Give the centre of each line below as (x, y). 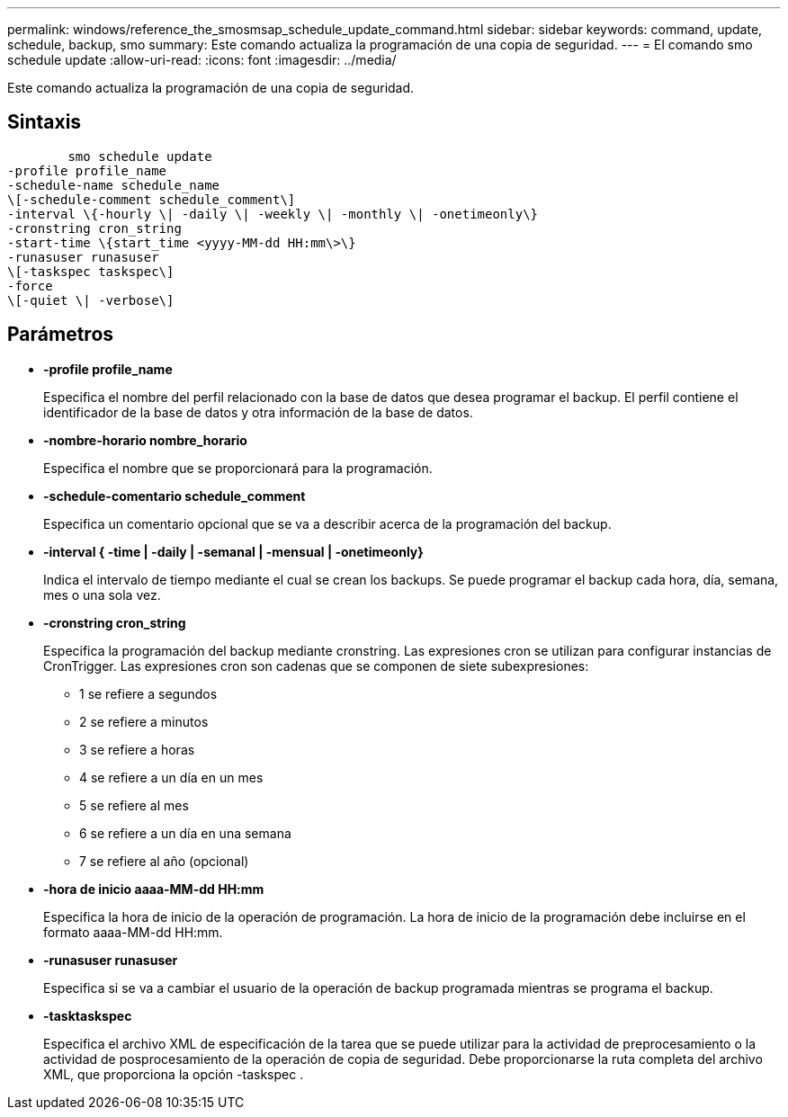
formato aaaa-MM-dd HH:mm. (133, 932)
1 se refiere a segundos (148, 693)
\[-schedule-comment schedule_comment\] (152, 199)
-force (30, 286)
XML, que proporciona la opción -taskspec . (174, 1074)
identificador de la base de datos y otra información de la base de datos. (258, 412)
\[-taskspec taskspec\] (91, 271)
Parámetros (61, 335)
